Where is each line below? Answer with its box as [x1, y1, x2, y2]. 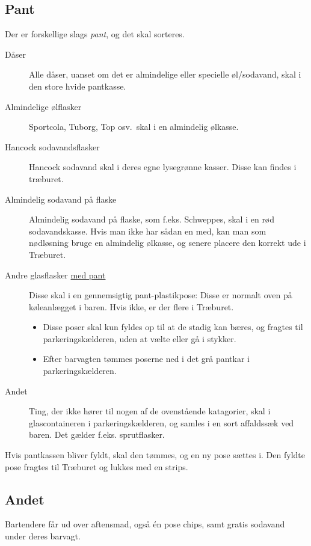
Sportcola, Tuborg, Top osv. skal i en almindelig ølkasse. [29, 120, 239, 133]
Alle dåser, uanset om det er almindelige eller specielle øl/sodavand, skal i [29, 68, 301, 81]
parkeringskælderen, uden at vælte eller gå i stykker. [43, 332, 236, 345]
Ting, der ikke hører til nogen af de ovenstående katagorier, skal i [29, 405, 271, 417]
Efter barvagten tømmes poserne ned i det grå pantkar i [43, 352, 250, 365]
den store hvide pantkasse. [29, 79, 126, 92]
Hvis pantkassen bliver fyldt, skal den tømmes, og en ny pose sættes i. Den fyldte [5, 449, 305, 461]
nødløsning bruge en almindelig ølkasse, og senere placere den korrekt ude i [29, 236, 306, 249]
